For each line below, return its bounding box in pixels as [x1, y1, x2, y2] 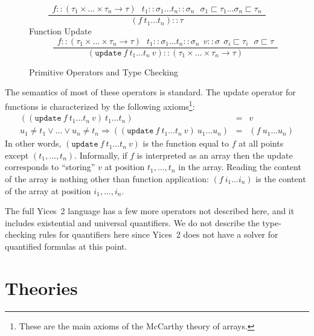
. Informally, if [74, 148, 127, 161]
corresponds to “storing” [5, 160, 95, 173]
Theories [5, 275, 78, 300]
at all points [239, 137, 284, 150]
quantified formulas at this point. [5, 239, 127, 252]
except [5, 148, 29, 161]
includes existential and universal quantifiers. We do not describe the [5, 216, 260, 229]
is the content [255, 173, 306, 185]
